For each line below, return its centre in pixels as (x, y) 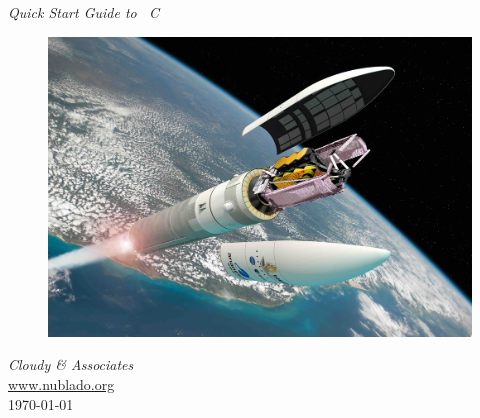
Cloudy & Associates (71, 364)
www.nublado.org (61, 383)
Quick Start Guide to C (83, 12)
